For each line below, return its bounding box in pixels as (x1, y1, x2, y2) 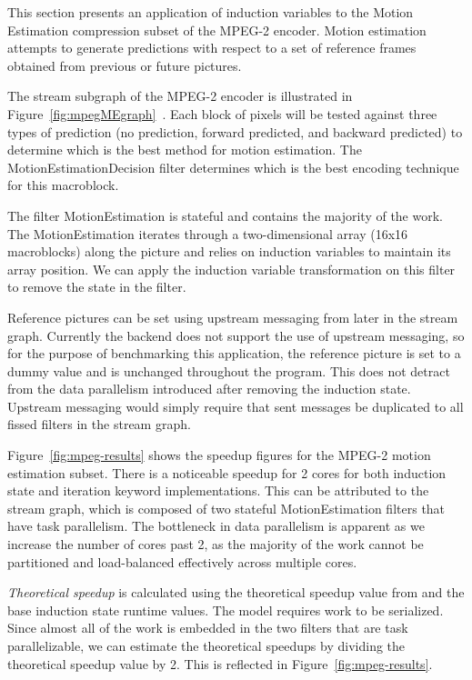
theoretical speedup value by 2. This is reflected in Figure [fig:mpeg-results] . (7, 654, 433, 673)
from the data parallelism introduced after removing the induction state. (7, 379, 411, 398)
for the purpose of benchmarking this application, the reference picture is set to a (7, 344, 461, 363)
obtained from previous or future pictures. (7, 55, 242, 75)
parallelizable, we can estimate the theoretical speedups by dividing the (7, 636, 406, 655)
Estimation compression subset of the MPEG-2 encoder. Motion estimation (7, 20, 427, 39)
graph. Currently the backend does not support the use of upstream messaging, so (7, 325, 465, 345)
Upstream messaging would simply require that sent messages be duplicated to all (7, 396, 464, 415)
